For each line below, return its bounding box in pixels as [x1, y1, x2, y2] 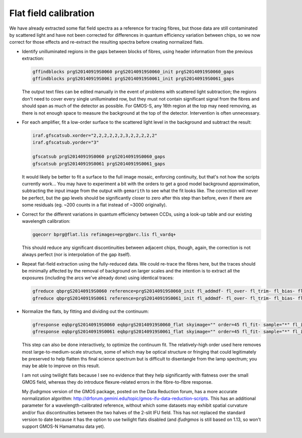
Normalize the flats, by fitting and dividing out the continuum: [22, 308, 149, 314]
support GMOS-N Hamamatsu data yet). [22, 423, 105, 429]
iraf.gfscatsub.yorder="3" [32, 140, 99, 145]
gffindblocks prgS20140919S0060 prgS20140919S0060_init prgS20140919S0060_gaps [32, 69, 235, 75]
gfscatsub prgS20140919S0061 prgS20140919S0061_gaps [32, 161, 166, 166]
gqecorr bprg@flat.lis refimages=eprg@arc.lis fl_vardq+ [32, 231, 176, 237]
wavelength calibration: [22, 218, 70, 224]
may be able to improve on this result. [22, 363, 100, 369]
